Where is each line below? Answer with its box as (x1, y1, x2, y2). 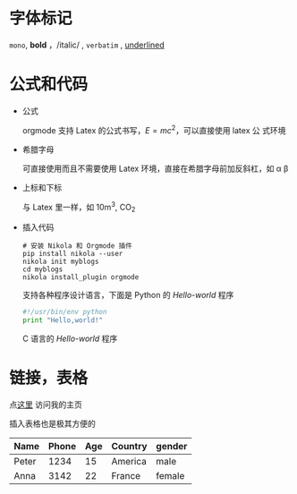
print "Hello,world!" (21, 315, 103, 325)
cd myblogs (21, 265, 64, 274)
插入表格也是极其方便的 (9, 418, 96, 429)
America (111, 455, 148, 467)
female (156, 469, 185, 481)
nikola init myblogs (21, 257, 99, 266)
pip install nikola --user (21, 249, 123, 258)
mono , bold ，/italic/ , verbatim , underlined (9, 39, 165, 50)
